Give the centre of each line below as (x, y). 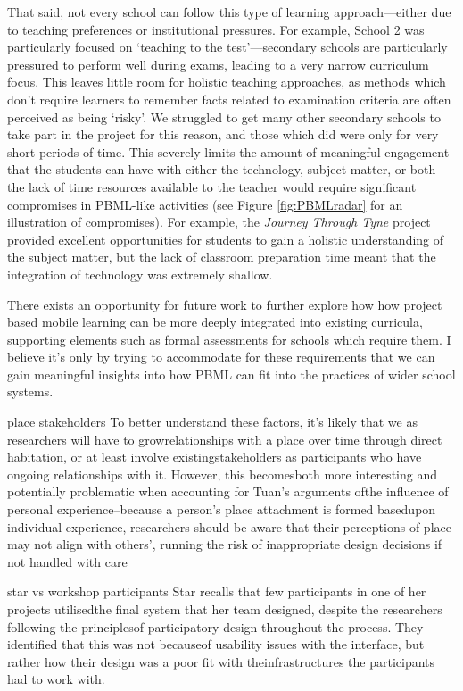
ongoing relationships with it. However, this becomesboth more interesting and (222, 474)
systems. (30, 391)
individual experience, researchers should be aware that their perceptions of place (229, 526)
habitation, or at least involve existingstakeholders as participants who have (215, 457)
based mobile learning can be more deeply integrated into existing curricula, (215, 322)
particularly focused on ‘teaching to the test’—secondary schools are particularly (227, 47)
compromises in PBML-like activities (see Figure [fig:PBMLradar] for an (205, 204)
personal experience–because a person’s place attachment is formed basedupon (222, 509)
